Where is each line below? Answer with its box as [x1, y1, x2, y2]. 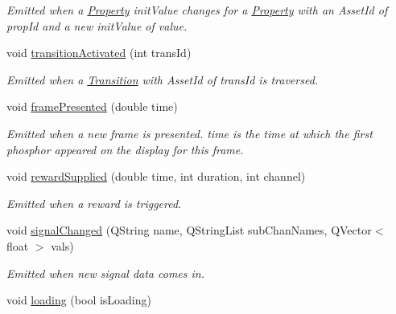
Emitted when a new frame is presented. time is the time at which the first [6, 124, 373, 141]
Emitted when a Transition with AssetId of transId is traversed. [6, 71, 319, 88]
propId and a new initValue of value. [6, 17, 188, 34]
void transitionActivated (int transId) [6, 44, 192, 61]
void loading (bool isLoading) [6, 292, 151, 308]
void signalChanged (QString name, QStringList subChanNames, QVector [6, 222, 372, 239]
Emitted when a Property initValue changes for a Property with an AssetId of [6, 2, 388, 18]
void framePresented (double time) [6, 98, 178, 115]
